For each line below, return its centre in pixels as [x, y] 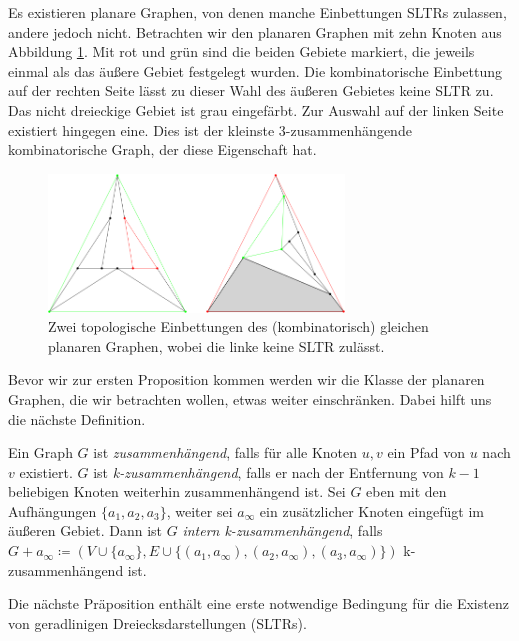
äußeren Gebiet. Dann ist [85, 530]
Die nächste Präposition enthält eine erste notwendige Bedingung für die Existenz [258, 603]
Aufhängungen [52, 510]
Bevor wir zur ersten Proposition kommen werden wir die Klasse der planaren [246, 379]
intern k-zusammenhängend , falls [282, 530]
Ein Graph [40, 452]
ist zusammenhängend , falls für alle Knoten [225, 452]
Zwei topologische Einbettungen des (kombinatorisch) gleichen [238, 326]
